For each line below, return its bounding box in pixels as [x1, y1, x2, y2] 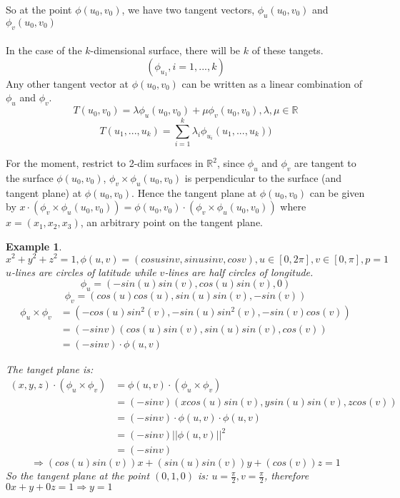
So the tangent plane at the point [6, 468, 150, 483]
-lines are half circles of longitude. [164, 264, 314, 279]
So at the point [6, 2, 72, 16]
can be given [309, 185, 365, 200]
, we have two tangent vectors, [121, 2, 255, 16]
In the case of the [6, 43, 82, 58]
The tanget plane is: [6, 361, 94, 376]
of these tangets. [251, 43, 324, 58]
